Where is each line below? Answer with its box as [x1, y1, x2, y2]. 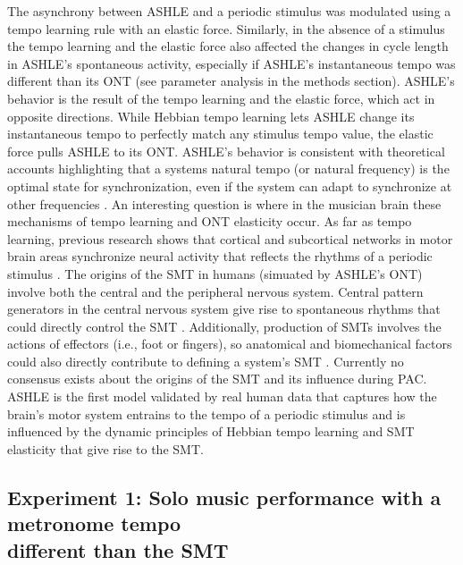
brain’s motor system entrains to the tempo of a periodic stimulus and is [7, 404, 406, 423]
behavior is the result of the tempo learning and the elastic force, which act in [7, 89, 435, 107]
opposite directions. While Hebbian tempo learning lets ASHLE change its [7, 106, 415, 125]
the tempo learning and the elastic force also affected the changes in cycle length [7, 37, 449, 55]
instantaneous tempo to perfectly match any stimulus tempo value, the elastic [7, 124, 434, 143]
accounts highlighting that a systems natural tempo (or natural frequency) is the [7, 159, 450, 178]
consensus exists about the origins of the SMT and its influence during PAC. [7, 369, 427, 388]
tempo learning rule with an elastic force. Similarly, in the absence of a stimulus [7, 19, 445, 38]
